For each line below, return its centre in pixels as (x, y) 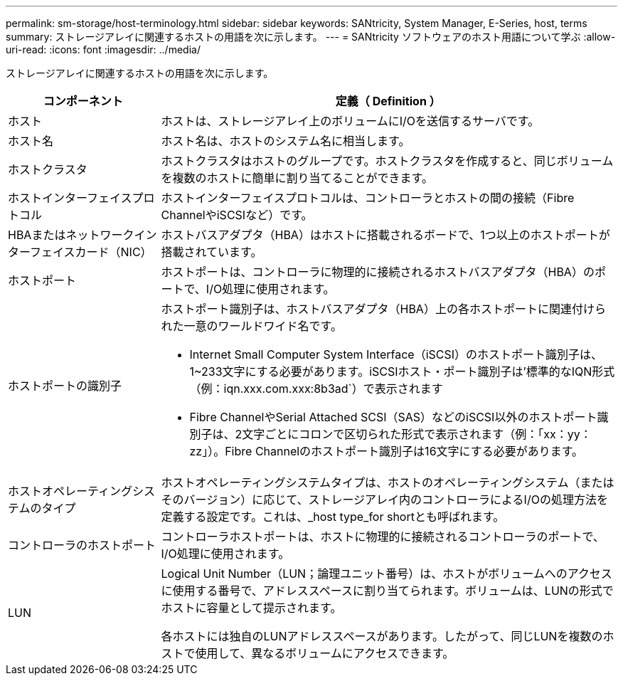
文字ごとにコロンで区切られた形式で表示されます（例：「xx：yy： (417, 434)
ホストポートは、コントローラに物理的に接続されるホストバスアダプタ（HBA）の (378, 272)
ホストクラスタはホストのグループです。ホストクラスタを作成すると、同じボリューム (387, 161)
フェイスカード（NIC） (91, 252)
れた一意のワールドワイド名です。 (251, 326)
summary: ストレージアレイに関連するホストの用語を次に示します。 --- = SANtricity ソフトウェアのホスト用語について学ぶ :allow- (311, 37)
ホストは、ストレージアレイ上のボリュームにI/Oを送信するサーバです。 (350, 121)
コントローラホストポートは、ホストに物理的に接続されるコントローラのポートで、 (383, 537)
